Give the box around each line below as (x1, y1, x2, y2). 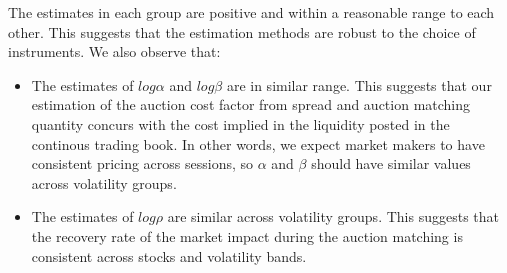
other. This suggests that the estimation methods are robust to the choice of (8, 21, 476, 42)
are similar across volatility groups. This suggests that (167, 206, 499, 227)
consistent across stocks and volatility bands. (31, 245, 307, 266)
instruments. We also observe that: (8, 41, 221, 62)
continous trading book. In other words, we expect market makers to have (31, 133, 485, 154)
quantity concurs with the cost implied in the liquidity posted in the (31, 113, 450, 134)
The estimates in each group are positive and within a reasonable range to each (8, 2, 495, 22)
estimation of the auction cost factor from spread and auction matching (31, 94, 471, 115)
